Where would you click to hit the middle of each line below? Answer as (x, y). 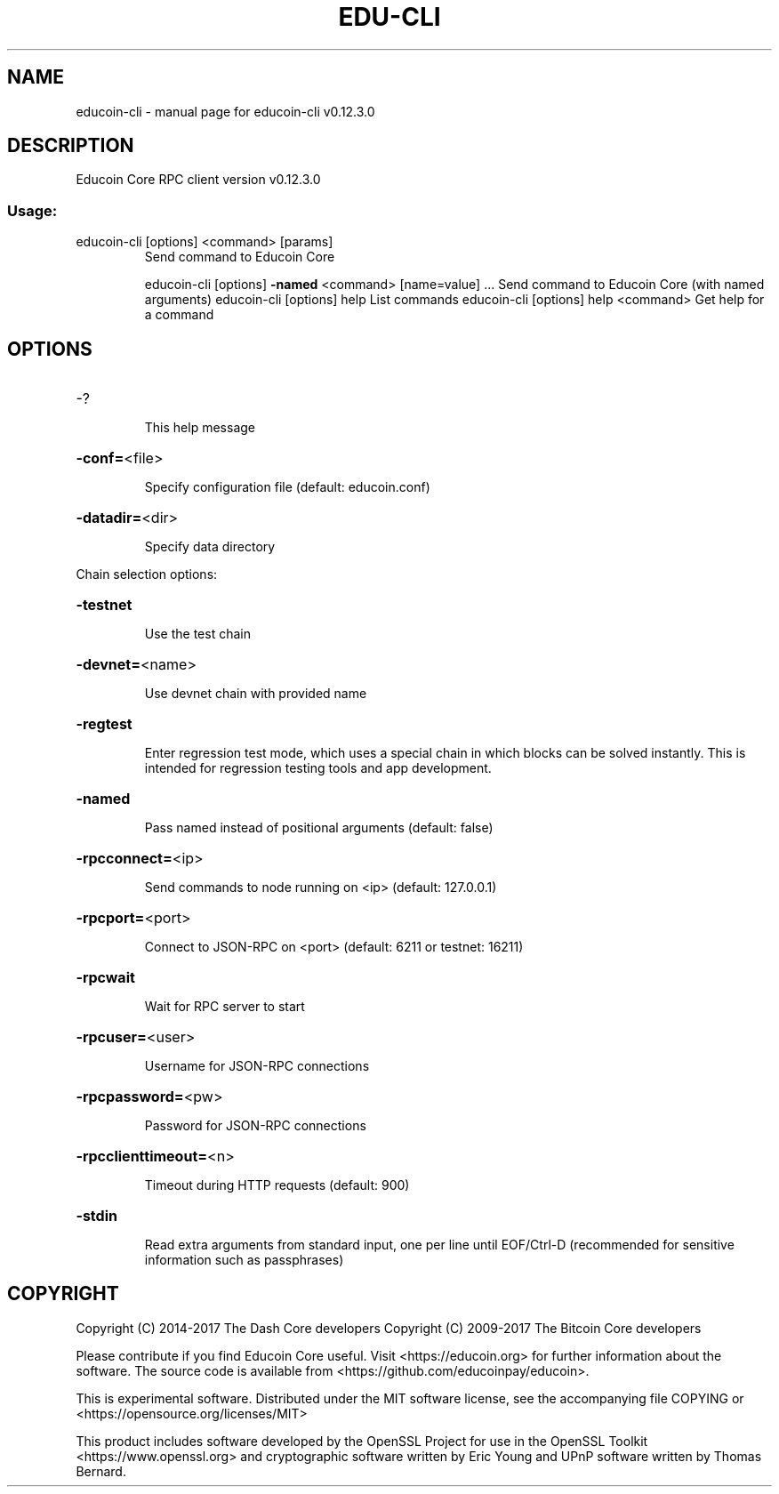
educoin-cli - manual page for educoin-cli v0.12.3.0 (225, 111)
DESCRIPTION (71, 146)
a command (179, 315)
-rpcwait (105, 978)
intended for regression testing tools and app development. (318, 768)
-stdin (96, 1216)
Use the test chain (197, 634)
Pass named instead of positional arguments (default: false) (319, 828)
